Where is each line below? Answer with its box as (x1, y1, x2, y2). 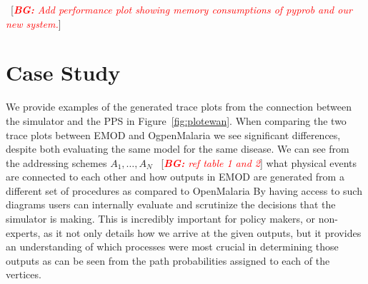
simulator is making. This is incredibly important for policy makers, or (6, 211, 316, 226)
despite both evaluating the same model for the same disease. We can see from (6, 141, 349, 156)
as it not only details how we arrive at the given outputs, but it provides (44, 225, 362, 240)
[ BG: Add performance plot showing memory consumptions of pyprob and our (11, 2, 352, 16)
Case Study (6, 58, 121, 87)
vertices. (6, 267, 41, 282)
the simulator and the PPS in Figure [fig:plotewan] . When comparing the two (6, 113, 347, 128)
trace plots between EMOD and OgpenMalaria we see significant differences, (6, 127, 341, 142)
